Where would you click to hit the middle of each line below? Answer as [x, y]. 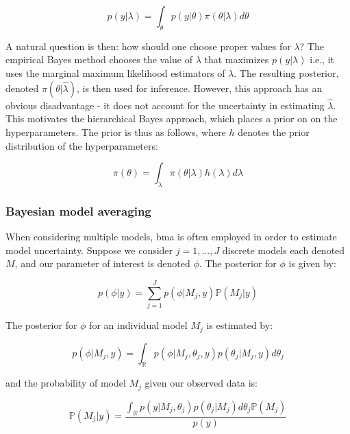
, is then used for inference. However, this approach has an [200, 88]
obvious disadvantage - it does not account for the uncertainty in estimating [165, 105]
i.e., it [322, 59]
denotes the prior [274, 132]
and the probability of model [66, 383]
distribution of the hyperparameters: [82, 145]
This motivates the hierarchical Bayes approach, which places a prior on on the [172, 118]
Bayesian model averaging [78, 210]
